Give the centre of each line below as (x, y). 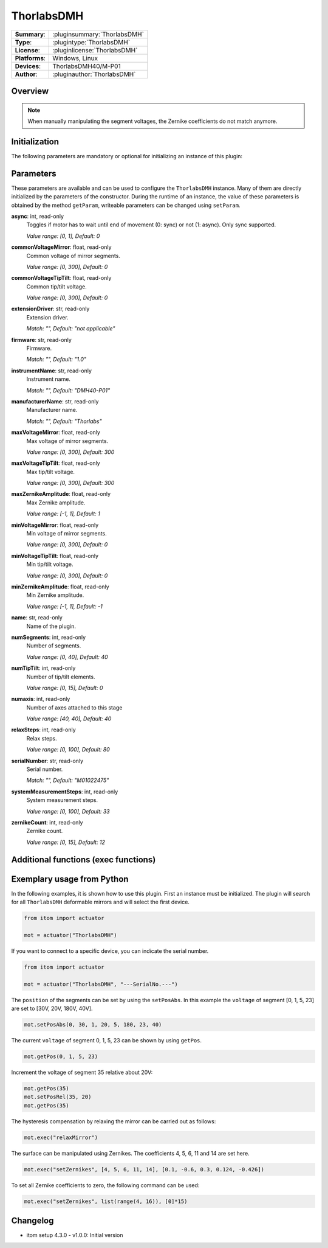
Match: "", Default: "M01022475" (68, 780)
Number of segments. (54, 646)
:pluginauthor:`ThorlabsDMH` (94, 74)
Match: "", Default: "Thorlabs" (64, 421)
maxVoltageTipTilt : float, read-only (56, 463)
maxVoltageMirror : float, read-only (56, 433)
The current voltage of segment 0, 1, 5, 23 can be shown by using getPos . (107, 1040)
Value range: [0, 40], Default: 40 (67, 657)
